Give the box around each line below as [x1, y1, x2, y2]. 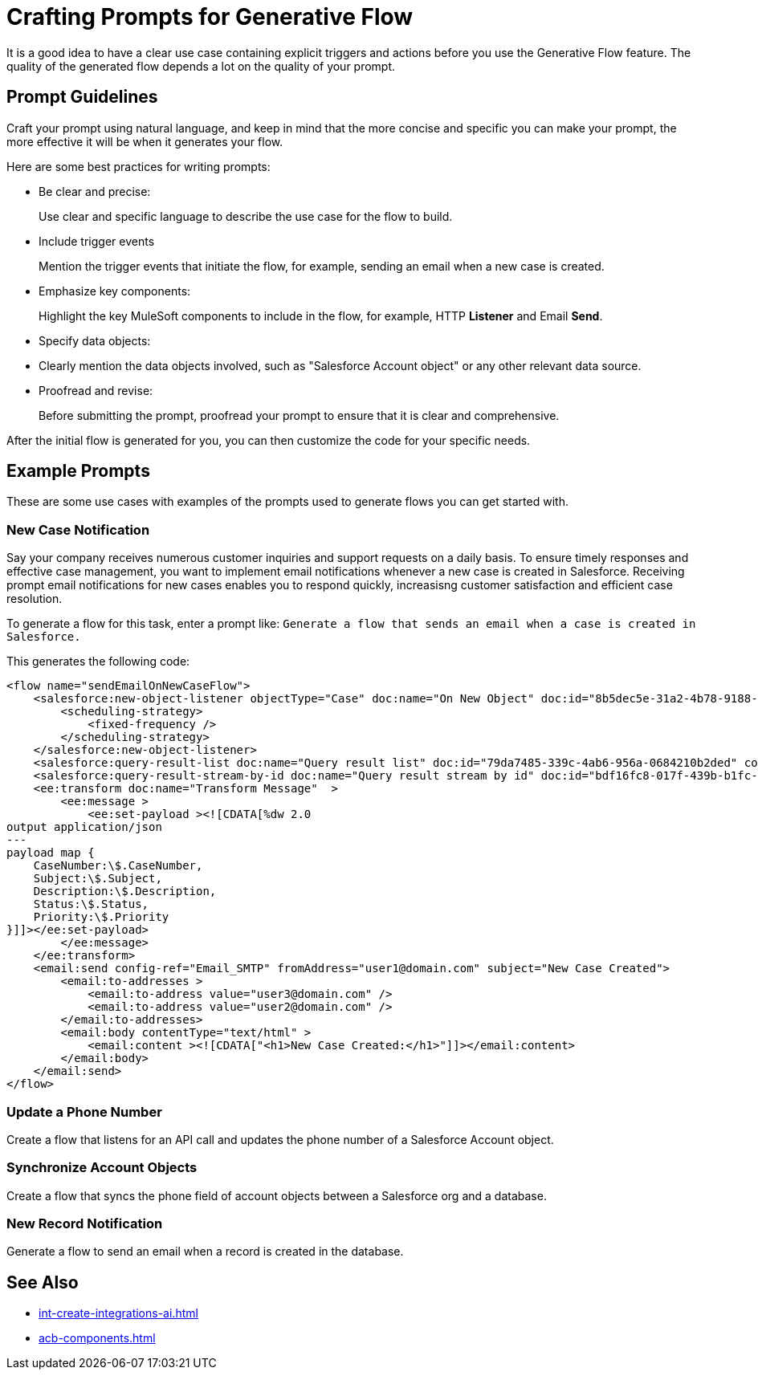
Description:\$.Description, [33, 885, 217, 898]
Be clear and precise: [39, 184, 151, 198]
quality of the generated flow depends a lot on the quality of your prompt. [6, 59, 396, 73]
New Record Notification [6, 1215, 163, 1232]
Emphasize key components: [39, 283, 191, 298]
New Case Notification [6, 521, 150, 538]
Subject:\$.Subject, [33, 872, 162, 885]
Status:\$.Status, [33, 898, 149, 911]
